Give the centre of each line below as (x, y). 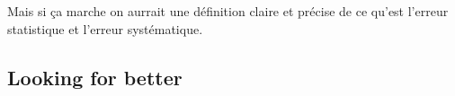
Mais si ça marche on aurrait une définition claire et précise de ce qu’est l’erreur (228, 11)
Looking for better (95, 77)
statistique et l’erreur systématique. (105, 28)
